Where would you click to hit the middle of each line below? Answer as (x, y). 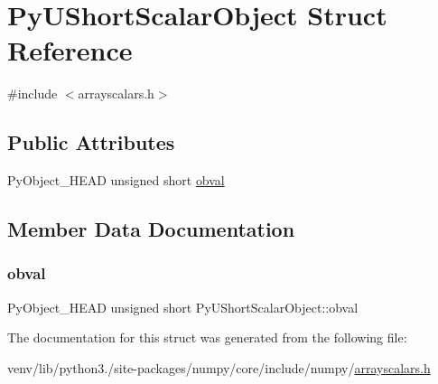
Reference (70, 50)
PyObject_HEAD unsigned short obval (116, 180)
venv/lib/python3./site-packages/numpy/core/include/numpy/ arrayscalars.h (219, 367)
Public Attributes (91, 142)
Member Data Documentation (151, 229)
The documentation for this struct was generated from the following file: (207, 337)
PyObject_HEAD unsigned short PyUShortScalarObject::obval (183, 307)
